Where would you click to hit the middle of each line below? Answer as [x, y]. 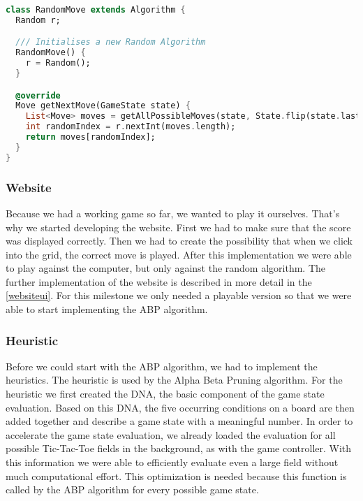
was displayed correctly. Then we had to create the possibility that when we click [179, 241]
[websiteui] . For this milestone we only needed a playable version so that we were [179, 295]
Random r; [38, 20]
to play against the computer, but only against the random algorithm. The [166, 268]
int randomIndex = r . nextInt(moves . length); [131, 127]
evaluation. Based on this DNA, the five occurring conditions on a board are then [180, 407]
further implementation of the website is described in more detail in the [159, 281]
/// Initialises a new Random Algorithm [111, 42]
